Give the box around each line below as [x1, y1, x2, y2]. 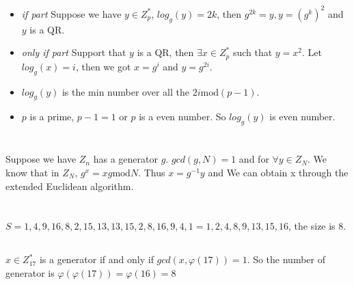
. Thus [138, 165, 165, 179]
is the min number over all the [62, 84, 189, 98]
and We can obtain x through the [208, 165, 349, 179]
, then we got [75, 59, 131, 73]
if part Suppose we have [21, 6, 122, 21]
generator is [5, 265, 55, 280]
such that [232, 45, 273, 59]
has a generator [93, 152, 158, 166]
